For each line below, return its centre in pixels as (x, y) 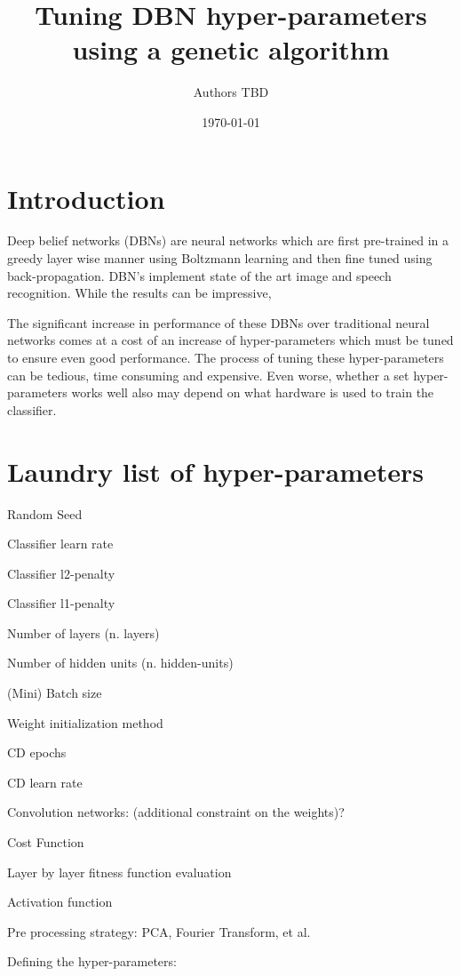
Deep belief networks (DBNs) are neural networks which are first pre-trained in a (228, 240)
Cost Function (46, 842)
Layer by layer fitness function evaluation (119, 872)
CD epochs (37, 752)
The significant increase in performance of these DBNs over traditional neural (219, 322)
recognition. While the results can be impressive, (139, 293)
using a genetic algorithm (231, 49)
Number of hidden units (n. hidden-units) (120, 663)
